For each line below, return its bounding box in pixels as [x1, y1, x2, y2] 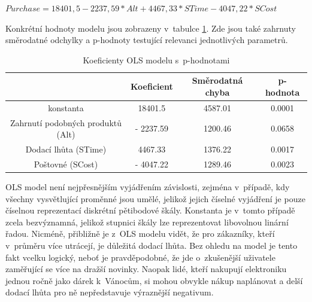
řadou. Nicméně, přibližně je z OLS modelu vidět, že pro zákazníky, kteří [5, 227, 275, 240]
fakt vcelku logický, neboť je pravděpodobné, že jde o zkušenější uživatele [5, 251, 275, 263]
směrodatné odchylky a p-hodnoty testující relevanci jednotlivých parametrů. [5, 33, 288, 46]
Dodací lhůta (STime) [25, 143, 107, 155]
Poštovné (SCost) [34, 157, 98, 170]
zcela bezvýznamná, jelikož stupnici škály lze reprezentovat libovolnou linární [5, 215, 289, 228]
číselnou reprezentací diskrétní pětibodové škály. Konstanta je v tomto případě [5, 204, 295, 216]
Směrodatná [192, 74, 243, 87]
